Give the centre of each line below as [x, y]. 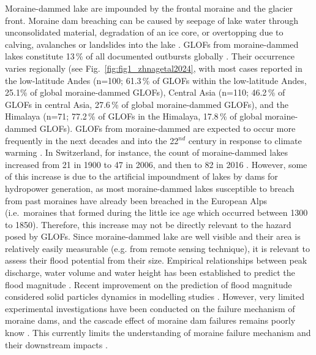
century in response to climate [245, 140]
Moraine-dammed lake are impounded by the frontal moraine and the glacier [149, 8]
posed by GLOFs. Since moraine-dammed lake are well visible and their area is [153, 236]
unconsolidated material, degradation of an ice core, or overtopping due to [144, 32]
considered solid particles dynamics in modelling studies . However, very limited [155, 296]
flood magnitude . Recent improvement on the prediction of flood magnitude [149, 284]
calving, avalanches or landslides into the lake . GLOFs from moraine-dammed [152, 44]
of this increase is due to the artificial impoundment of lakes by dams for [141, 176]
